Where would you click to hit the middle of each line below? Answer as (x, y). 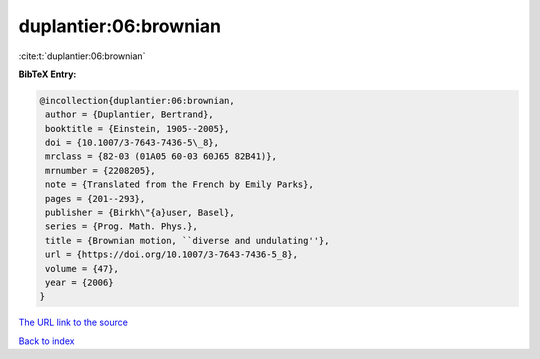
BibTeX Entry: (47, 74)
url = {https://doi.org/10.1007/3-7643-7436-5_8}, (172, 254)
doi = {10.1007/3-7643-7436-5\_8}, (132, 143)
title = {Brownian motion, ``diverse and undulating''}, (187, 240)
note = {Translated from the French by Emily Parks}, (179, 184)
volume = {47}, (82, 268)
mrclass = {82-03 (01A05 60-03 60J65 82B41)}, (161, 156)
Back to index (46, 341)
